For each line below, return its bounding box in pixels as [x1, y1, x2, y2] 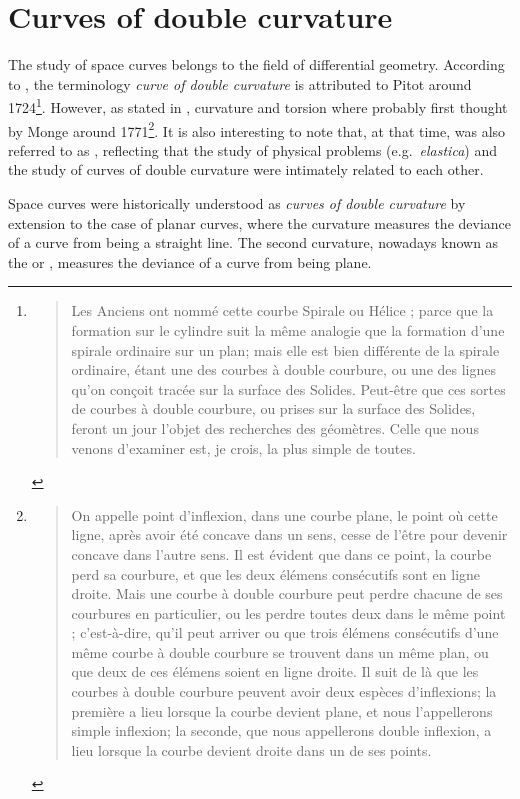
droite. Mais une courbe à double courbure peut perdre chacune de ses [71, 583, 503, 604]
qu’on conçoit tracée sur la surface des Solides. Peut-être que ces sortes [71, 378, 506, 399]
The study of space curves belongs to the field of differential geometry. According [8, 54, 505, 75]
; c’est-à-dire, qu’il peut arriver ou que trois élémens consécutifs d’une [71, 622, 499, 643]
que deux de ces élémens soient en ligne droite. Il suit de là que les [71, 661, 479, 682]
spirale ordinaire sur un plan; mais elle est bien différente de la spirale [71, 339, 500, 360]
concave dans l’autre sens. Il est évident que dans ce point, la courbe [71, 543, 492, 564]
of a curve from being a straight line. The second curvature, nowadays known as [8, 232, 499, 253]
